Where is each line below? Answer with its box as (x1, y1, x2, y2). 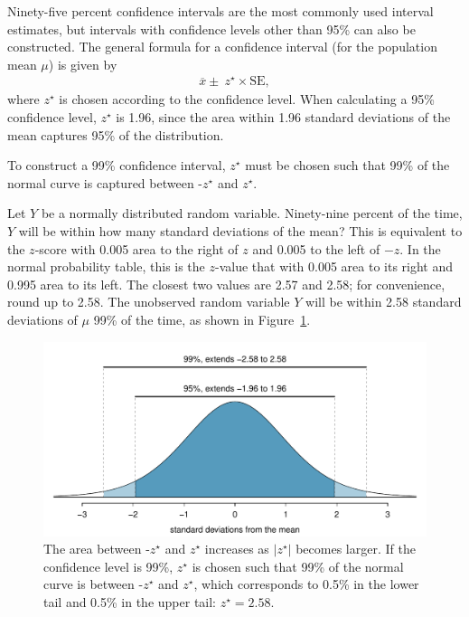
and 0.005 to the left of (252, 239, 380, 258)
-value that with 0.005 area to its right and (215, 257, 454, 276)
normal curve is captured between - (7, 173, 203, 192)
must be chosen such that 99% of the (245, 156, 450, 175)
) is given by (48, 54, 117, 73)
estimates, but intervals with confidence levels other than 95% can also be (7, 19, 416, 38)
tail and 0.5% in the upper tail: (43, 592, 217, 611)
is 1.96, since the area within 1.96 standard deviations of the (116, 108, 451, 127)
